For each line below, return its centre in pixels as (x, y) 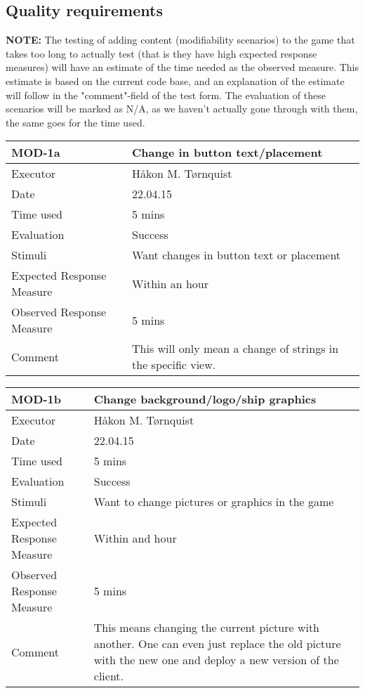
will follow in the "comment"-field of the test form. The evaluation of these (166, 95)
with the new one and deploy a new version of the (216, 660)
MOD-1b (36, 399)
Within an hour (171, 283)
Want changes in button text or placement (237, 255)
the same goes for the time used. (75, 122)
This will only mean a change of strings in (235, 349)
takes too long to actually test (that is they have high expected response (161, 53)
